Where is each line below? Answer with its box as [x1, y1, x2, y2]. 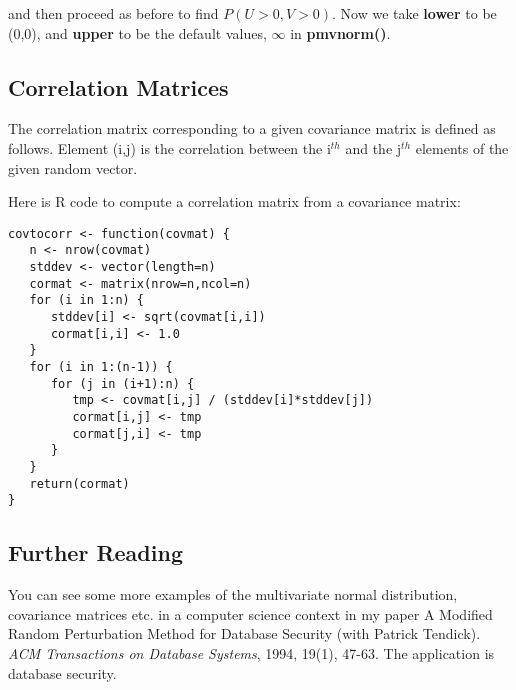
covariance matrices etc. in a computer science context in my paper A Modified [8, 603, 493, 624]
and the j [345, 137, 402, 158]
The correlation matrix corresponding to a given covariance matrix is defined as [8, 118, 496, 139]
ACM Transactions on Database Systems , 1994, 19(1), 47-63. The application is [8, 642, 495, 663]
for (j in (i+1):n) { [50, 376, 195, 391]
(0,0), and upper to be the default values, [8, 22, 267, 43]
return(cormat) [29, 476, 130, 491]
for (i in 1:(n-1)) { [29, 360, 173, 375]
